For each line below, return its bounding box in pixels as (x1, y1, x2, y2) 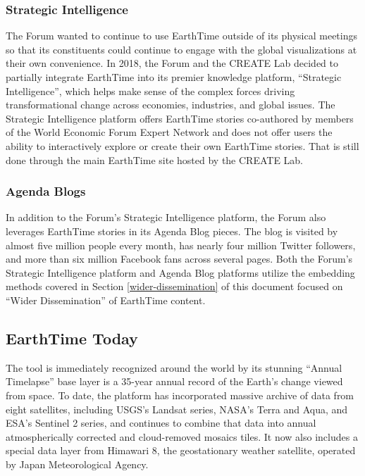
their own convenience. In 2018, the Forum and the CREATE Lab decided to (6, 56, 338, 70)
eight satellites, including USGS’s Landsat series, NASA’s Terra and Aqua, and (6, 401, 348, 416)
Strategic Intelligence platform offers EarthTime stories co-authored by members (6, 111, 354, 125)
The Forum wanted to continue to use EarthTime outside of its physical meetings (6, 28, 357, 43)
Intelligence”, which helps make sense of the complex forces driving (6, 83, 295, 98)
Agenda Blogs (6, 182, 86, 200)
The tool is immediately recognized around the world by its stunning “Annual (6, 360, 342, 375)
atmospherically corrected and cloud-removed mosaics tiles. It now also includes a (6, 429, 358, 444)
